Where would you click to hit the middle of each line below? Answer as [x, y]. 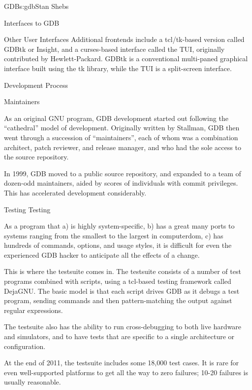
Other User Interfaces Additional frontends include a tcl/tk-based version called [124, 39]
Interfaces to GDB [32, 22]
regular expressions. [33, 310]
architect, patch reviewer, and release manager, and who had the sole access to [123, 147]
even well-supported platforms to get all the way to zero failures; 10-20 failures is [126, 372]
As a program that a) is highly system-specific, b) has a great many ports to [119, 226]
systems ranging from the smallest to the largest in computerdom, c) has [114, 235]
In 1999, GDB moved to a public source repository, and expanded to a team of [123, 173]
